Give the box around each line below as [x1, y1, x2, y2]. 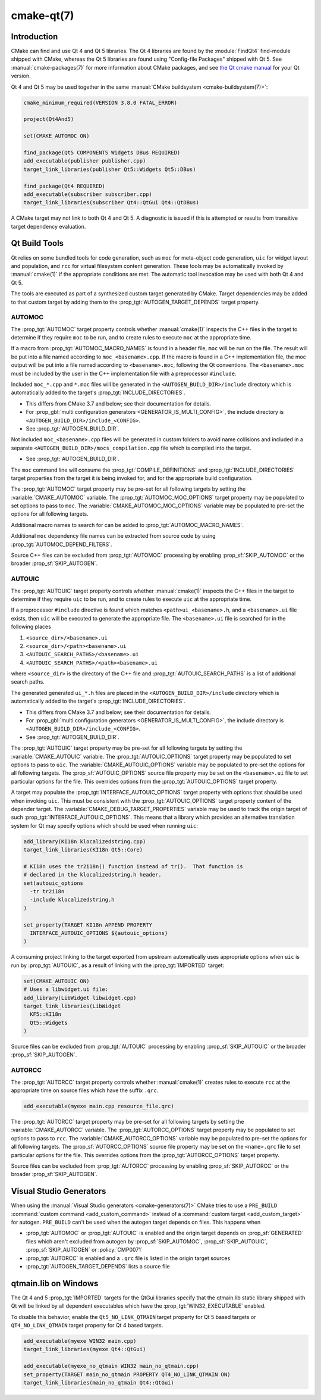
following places [11, 623, 52, 631]
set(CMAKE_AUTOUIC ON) [23, 977, 90, 984]
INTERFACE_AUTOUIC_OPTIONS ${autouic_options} [30, 930, 168, 937]
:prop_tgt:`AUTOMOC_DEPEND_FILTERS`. [11, 541, 112, 548]
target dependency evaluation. [11, 223, 86, 230]
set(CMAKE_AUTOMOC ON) [23, 133, 90, 139]
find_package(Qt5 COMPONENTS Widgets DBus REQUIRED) [23, 149, 181, 156]
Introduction [11, 32, 58, 42]
